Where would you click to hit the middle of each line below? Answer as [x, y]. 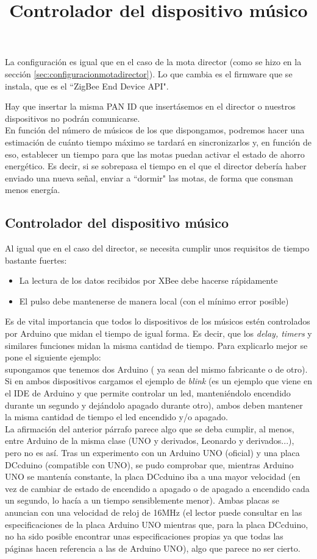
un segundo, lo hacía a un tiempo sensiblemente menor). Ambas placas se [142, 500]
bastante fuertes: [36, 260]
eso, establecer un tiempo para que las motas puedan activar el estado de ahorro [155, 154]
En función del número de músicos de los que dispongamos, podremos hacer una [155, 130]
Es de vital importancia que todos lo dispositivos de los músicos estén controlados [158, 321]
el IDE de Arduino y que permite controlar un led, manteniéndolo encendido [148, 393]
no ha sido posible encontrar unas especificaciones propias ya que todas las [144, 536]
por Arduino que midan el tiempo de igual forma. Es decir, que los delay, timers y [158, 333]
